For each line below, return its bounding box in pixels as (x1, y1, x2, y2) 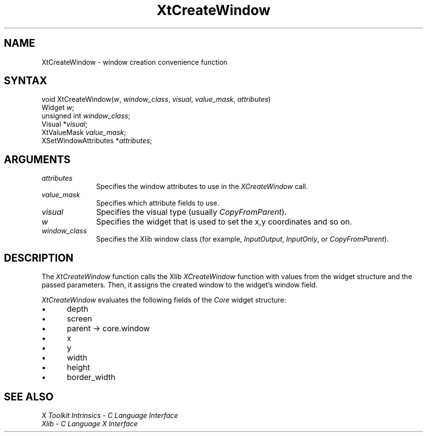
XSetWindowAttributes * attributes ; (41, 136, 152, 145)
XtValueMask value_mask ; (41, 128, 126, 137)
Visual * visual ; (41, 120, 88, 129)
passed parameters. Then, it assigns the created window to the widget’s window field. (41, 281, 318, 289)
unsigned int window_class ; (41, 112, 131, 120)
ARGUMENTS (4, 153, 71, 166)
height (67, 362, 90, 373)
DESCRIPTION (4, 251, 74, 264)
